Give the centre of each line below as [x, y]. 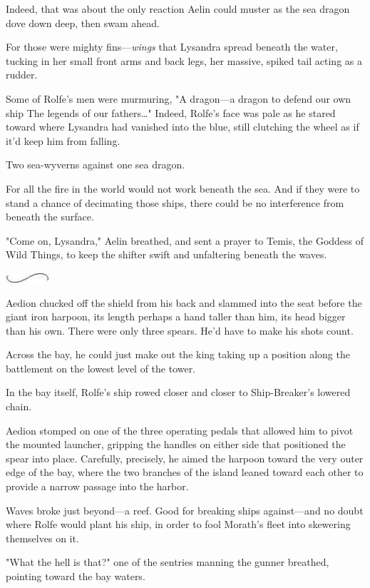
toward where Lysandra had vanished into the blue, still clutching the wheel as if [183, 127]
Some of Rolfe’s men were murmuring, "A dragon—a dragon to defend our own [179, 98]
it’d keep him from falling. [63, 140]
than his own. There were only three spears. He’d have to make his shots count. [180, 330]
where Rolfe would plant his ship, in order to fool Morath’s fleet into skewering [178, 524]
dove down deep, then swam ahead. [83, 22]
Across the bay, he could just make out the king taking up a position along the [178, 354]
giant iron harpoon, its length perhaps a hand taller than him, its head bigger [176, 316]
